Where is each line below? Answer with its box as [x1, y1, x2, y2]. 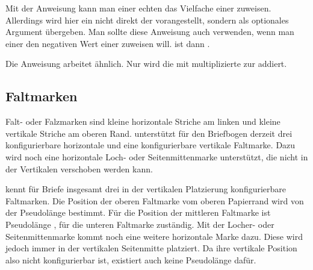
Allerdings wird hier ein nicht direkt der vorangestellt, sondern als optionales [5, 13, 289, 26]
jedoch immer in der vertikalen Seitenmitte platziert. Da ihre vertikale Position [5, 242, 297, 254]
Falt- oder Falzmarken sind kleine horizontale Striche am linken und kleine [5, 115, 280, 128]
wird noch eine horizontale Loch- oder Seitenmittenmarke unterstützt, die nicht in [5, 150, 308, 163]
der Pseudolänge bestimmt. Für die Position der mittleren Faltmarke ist [5, 206, 271, 219]
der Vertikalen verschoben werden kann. [5, 162, 153, 175]
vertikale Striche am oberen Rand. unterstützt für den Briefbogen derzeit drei [5, 127, 293, 139]
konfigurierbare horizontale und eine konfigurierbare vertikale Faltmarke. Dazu [5, 139, 296, 151]
